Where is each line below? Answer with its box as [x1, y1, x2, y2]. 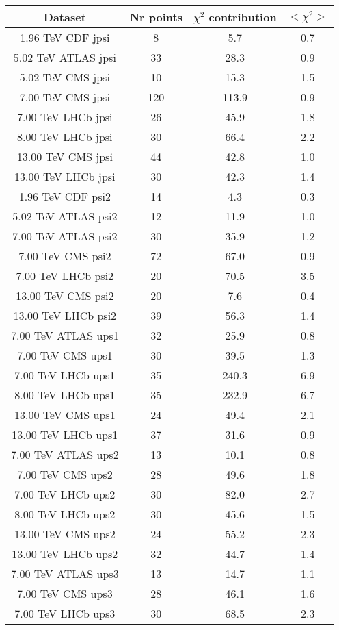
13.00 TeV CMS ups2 [14, 526, 116, 542]
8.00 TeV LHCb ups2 [14, 506, 116, 522]
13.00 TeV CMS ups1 [14, 407, 116, 423]
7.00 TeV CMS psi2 [18, 248, 111, 264]
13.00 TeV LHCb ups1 [12, 427, 118, 442]
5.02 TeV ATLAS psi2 [12, 208, 118, 224]
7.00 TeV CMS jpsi [19, 89, 110, 105]
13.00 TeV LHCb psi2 [13, 307, 117, 323]
